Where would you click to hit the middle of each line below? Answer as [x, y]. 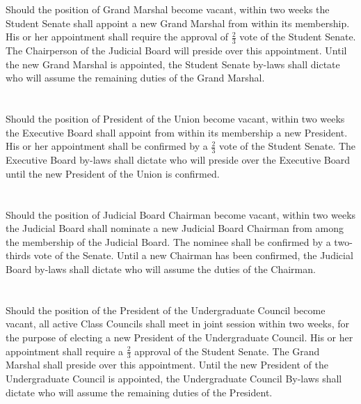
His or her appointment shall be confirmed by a [107, 146]
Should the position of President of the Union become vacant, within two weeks [175, 119]
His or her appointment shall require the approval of [117, 37]
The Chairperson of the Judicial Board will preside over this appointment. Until [176, 50]
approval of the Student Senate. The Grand [227, 351]
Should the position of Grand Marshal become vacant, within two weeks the [168, 9]
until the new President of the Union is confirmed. [113, 173]
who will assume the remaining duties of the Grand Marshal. [135, 78]
